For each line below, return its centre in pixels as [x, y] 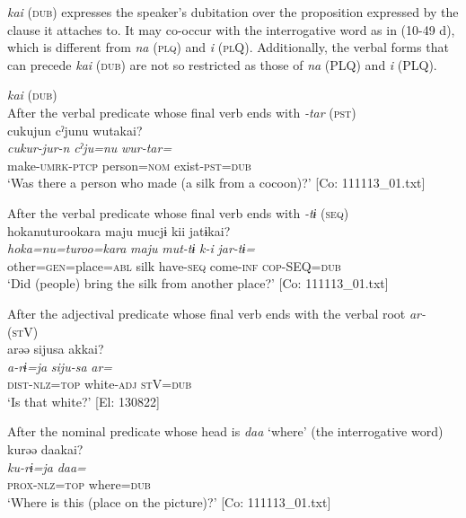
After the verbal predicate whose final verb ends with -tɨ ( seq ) [178, 212]
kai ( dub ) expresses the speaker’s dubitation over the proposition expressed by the [233, 12]
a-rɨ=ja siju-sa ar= [60, 366]
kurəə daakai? [45, 449]
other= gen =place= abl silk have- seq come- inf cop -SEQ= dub [174, 265]
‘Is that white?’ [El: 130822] [84, 401]
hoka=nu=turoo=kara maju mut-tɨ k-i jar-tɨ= [132, 248]
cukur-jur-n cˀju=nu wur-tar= [90, 148]
